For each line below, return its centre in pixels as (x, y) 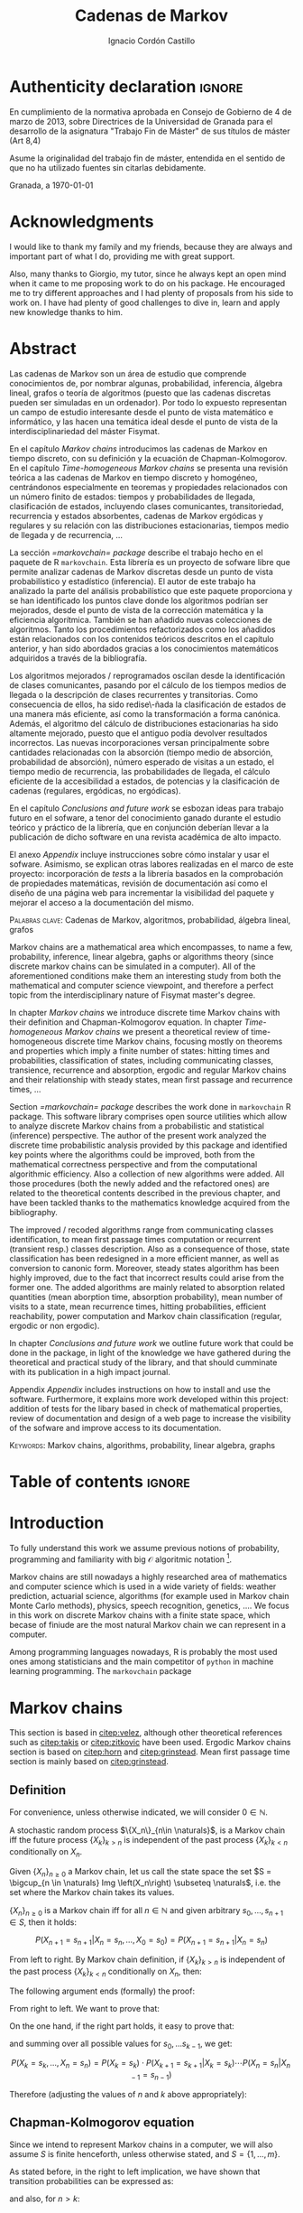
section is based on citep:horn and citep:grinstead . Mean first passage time (150, 1752)
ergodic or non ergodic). (55, 1325)
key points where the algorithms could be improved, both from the (132, 1154)
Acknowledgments (82, 221)
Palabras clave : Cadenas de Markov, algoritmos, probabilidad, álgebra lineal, (150, 920)
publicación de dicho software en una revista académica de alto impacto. (146, 837)
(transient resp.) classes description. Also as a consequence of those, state (150, 1249)
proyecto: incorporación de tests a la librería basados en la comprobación (147, 873)
